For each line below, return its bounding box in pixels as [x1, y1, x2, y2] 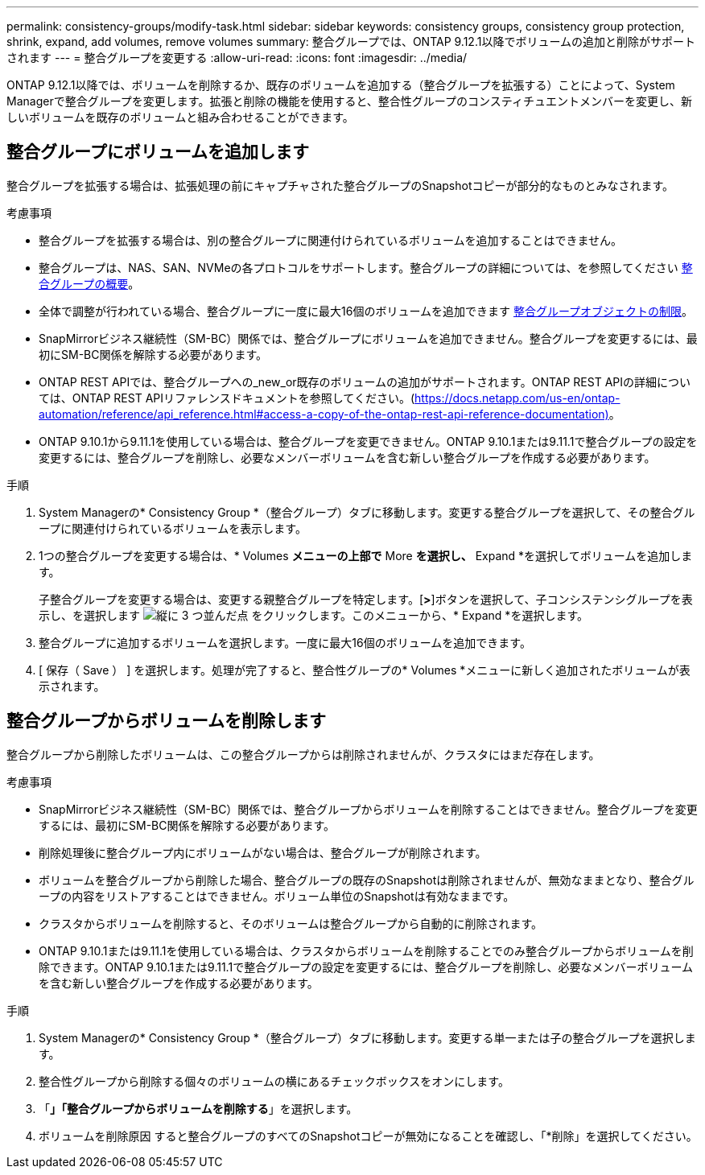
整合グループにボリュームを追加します [6, 142, 310, 163]
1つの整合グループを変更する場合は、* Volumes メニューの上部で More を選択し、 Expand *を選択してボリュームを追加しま [39, 548, 693, 563]
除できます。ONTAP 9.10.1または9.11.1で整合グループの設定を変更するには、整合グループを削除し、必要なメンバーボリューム [39, 959, 694, 974]
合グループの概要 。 [39, 276, 140, 291]
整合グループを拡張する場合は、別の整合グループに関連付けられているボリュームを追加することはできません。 [39, 233, 623, 247]
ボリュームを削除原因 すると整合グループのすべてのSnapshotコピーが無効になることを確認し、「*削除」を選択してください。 [39, 1128, 698, 1143]
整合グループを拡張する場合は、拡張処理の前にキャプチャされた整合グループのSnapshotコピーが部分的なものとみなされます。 [6, 178, 674, 192]
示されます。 [39, 678, 105, 693]
